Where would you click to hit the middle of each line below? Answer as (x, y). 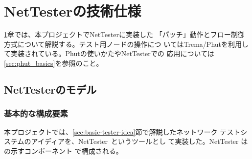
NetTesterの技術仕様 (73, 11)
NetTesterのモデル (50, 89)
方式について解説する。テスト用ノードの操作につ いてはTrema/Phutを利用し (126, 44)
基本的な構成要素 (36, 113)
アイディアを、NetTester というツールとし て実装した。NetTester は (139, 141)
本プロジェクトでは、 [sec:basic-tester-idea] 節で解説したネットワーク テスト (122, 131)
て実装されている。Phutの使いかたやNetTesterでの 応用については (109, 53)
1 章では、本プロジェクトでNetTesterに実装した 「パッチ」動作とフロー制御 (124, 34)
